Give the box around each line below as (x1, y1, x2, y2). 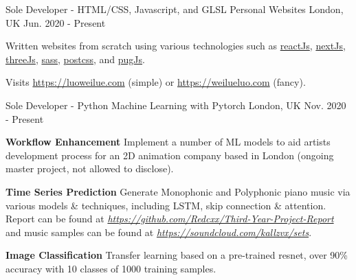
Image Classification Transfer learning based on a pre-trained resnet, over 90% (5, 248, 348, 262)
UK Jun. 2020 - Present (5, 15, 106, 30)
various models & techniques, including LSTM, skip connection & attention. (5, 198, 326, 212)
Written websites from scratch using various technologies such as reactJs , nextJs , (5, 38, 346, 53)
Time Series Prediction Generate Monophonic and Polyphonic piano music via (5, 184, 351, 198)
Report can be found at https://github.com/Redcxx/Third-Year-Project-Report (5, 211, 334, 226)
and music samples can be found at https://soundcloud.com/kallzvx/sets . (5, 224, 312, 239)
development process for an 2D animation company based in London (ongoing (5, 148, 334, 162)
